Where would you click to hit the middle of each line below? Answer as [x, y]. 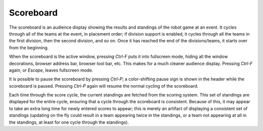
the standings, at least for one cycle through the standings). [69, 122]
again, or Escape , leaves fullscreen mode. [51, 70]
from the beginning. [29, 47]
